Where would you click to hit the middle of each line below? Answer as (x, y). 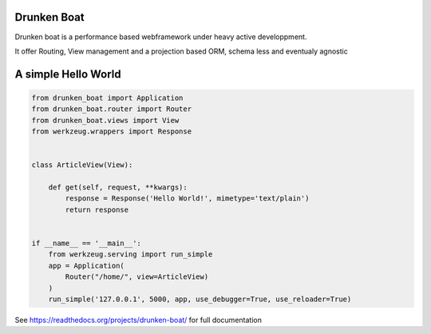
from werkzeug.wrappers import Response (111, 131)
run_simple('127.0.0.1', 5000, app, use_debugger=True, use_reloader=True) (200, 299)
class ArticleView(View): (82, 165)
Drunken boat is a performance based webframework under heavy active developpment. (161, 37)
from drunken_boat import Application (107, 97)
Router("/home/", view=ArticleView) (137, 277)
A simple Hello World (68, 74)
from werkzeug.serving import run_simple (130, 254)
